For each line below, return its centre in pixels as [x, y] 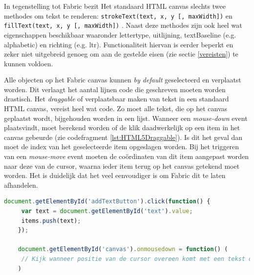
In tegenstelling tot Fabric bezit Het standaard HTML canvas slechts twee [115, 6]
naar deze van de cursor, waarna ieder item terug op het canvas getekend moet [122, 166]
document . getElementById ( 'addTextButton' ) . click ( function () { [107, 202]
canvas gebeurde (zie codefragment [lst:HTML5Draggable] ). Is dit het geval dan [123, 137]
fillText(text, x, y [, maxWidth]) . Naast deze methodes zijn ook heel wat [123, 25]
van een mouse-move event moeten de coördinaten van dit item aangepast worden [127, 156]
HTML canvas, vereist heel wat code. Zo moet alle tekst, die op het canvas [116, 108]
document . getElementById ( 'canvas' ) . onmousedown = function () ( [123, 249]
